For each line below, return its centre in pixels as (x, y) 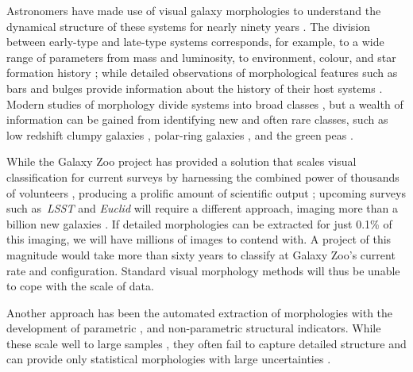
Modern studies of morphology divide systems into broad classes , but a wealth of (205, 104)
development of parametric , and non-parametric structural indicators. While (194, 328)
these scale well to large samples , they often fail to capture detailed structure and (206, 343)
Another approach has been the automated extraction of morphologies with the (200, 312)
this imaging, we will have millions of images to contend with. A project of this (199, 239)
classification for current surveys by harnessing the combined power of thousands (203, 176)
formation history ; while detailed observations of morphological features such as (202, 73)
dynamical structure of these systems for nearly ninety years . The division (189, 26)
